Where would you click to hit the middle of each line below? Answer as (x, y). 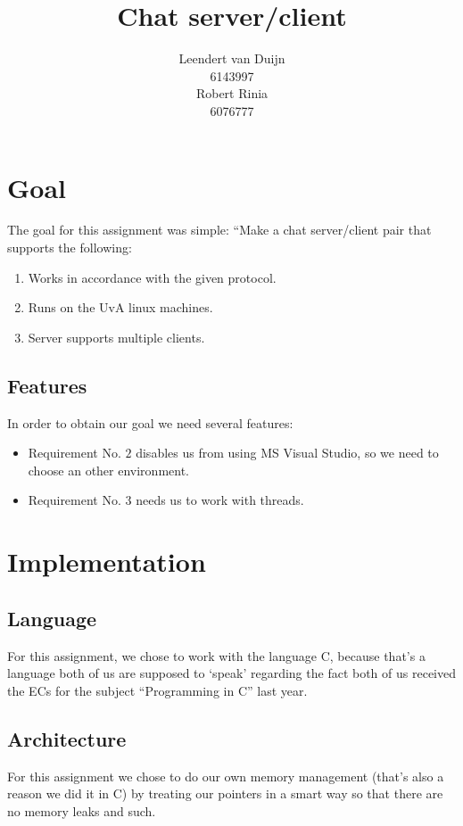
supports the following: (70, 248)
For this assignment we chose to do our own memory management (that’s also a (226, 776)
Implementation (107, 562)
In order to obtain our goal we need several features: (150, 422)
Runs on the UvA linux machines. (120, 307)
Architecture (67, 738)
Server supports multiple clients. (116, 337)
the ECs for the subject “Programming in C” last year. (157, 690)
